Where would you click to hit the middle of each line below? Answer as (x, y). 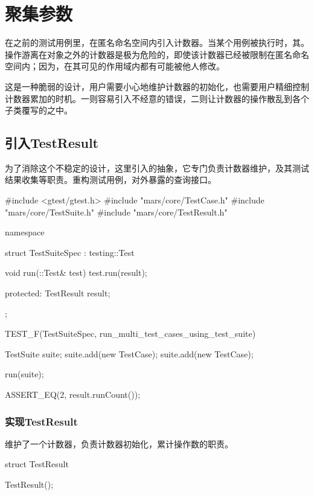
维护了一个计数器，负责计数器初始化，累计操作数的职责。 (119, 443)
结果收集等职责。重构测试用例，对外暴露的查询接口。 (111, 180)
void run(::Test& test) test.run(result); (76, 273)
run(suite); (24, 374)
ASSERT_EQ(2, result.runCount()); (73, 394)
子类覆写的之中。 (39, 110)
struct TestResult (37, 464)
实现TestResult (41, 421)
